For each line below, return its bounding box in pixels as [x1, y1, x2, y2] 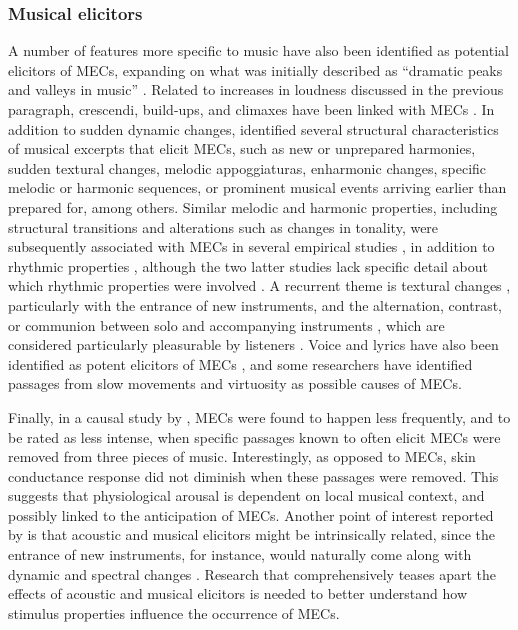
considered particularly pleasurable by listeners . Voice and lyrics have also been [8, 334, 499, 355]
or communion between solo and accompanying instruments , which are [8, 314, 445, 335]
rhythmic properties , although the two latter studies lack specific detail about [8, 255, 488, 276]
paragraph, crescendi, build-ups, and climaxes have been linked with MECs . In [8, 99, 495, 119]
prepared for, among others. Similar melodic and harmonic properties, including [8, 196, 498, 217]
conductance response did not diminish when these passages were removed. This [8, 465, 499, 486]
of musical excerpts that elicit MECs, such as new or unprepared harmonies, [8, 138, 476, 159]
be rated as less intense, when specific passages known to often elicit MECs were [8, 426, 501, 447]
